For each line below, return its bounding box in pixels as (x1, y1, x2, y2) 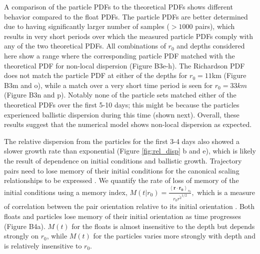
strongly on (4, 230, 38, 241)
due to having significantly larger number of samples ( (4, 21, 169, 31)
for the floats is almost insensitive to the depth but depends (71, 220, 255, 231)
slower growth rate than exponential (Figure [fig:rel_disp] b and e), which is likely (4, 145, 256, 156)
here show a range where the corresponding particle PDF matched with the (4, 50, 235, 60)
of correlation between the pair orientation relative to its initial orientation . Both (4, 201, 255, 211)
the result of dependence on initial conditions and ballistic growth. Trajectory (4, 155, 242, 165)
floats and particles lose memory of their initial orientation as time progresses (4, 210, 241, 221)
